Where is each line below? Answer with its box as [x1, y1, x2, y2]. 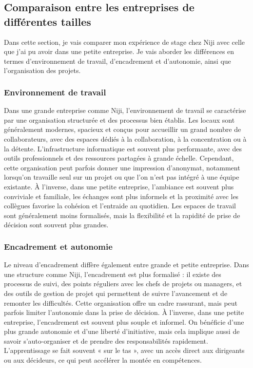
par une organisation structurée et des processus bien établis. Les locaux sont [4, 114, 235, 125]
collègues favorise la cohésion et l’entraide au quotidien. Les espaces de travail [4, 201, 236, 211]
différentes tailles [4, 14, 91, 29]
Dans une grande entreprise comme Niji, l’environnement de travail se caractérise [4, 105, 246, 115]
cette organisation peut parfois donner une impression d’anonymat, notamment [4, 162, 240, 172]
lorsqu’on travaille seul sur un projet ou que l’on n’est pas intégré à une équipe [4, 172, 239, 182]
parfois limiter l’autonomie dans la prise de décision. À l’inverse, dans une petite [4, 307, 244, 317]
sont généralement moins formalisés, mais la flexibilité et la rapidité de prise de [4, 210, 240, 220]
